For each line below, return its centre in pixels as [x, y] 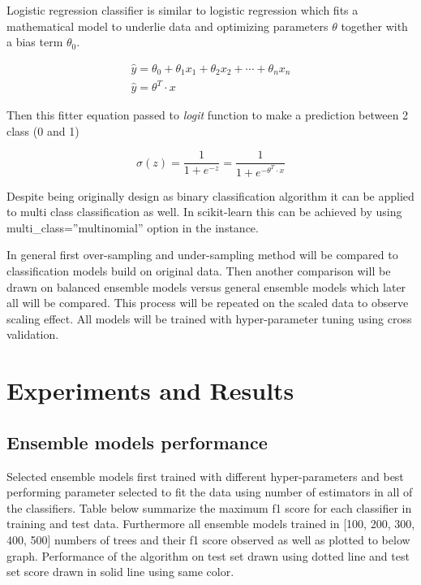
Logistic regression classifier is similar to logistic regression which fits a [183, 10]
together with [374, 26]
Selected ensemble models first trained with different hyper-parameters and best [205, 476]
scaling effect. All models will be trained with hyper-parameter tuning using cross [209, 318]
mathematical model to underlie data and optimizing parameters [168, 26]
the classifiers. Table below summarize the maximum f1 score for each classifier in [209, 507]
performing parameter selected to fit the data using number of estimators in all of [210, 492]
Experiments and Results [150, 390]
